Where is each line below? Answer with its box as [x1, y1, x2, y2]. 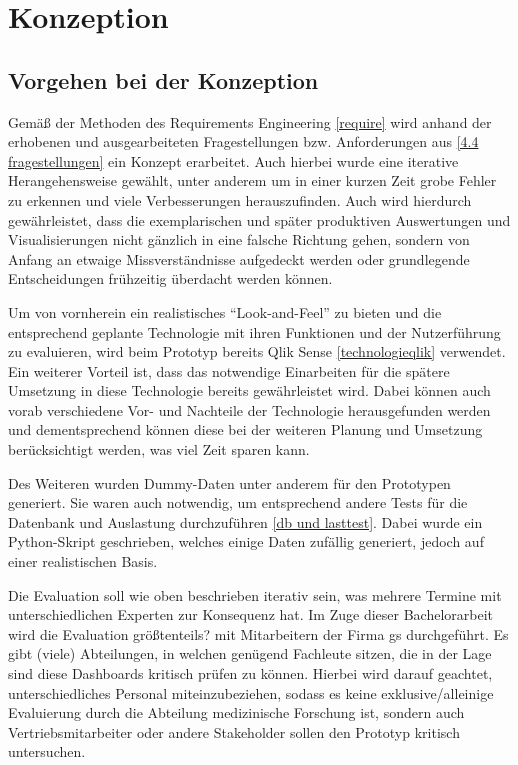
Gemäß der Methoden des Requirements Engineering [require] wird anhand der [8, 111, 492, 132]
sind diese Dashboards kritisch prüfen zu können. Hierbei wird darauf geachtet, [8, 663, 493, 684]
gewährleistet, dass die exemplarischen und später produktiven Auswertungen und [8, 209, 511, 230]
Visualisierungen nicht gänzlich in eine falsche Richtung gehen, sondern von [8, 229, 470, 250]
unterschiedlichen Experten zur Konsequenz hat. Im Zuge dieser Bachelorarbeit [8, 604, 494, 625]
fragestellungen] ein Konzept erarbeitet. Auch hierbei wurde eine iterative [8, 150, 459, 171]
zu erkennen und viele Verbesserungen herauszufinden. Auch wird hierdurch [8, 189, 472, 210]
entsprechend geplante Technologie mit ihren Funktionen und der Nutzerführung [8, 321, 501, 342]
